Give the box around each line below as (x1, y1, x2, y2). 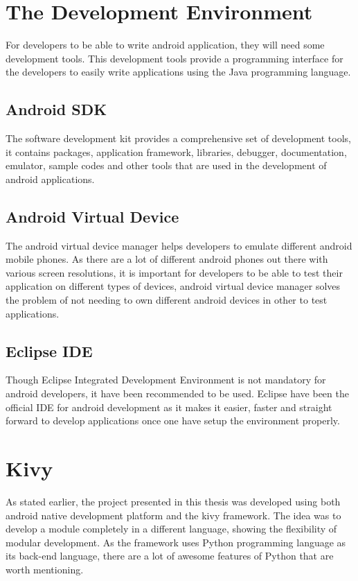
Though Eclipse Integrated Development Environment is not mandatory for (6, 372, 326, 387)
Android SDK (6, 98, 107, 120)
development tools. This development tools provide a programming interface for (6, 51, 343, 65)
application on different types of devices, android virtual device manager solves (6, 279, 341, 293)
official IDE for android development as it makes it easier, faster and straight (6, 399, 332, 414)
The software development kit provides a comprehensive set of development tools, (6, 131, 351, 146)
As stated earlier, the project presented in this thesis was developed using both (6, 494, 341, 508)
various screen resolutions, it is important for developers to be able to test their (6, 265, 343, 279)
